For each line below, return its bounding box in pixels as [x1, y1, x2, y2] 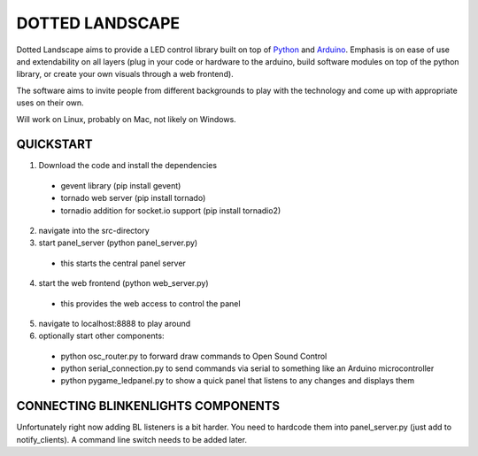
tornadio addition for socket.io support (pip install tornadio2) [60, 205, 281, 216]
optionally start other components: [38, 330, 165, 341]
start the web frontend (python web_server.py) [38, 278, 209, 289]
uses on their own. [16, 97, 84, 108]
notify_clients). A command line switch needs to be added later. [16, 434, 248, 444]
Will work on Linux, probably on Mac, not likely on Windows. [16, 113, 236, 124]
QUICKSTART [16, 137, 93, 152]
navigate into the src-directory [38, 225, 150, 236]
